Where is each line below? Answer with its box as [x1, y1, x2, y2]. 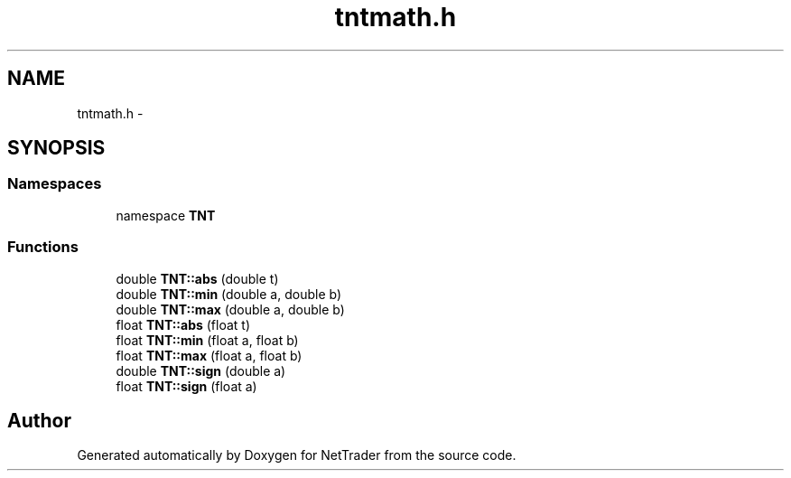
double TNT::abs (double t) [116, 270, 279, 286]
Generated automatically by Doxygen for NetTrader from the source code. [77, 447, 516, 464]
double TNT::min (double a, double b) [116, 286, 342, 302]
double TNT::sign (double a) [116, 362, 286, 379]
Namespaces [7, 174, 102, 193]
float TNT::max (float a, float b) [116, 347, 302, 363]
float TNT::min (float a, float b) [116, 332, 299, 348]
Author [7, 408, 71, 432]
